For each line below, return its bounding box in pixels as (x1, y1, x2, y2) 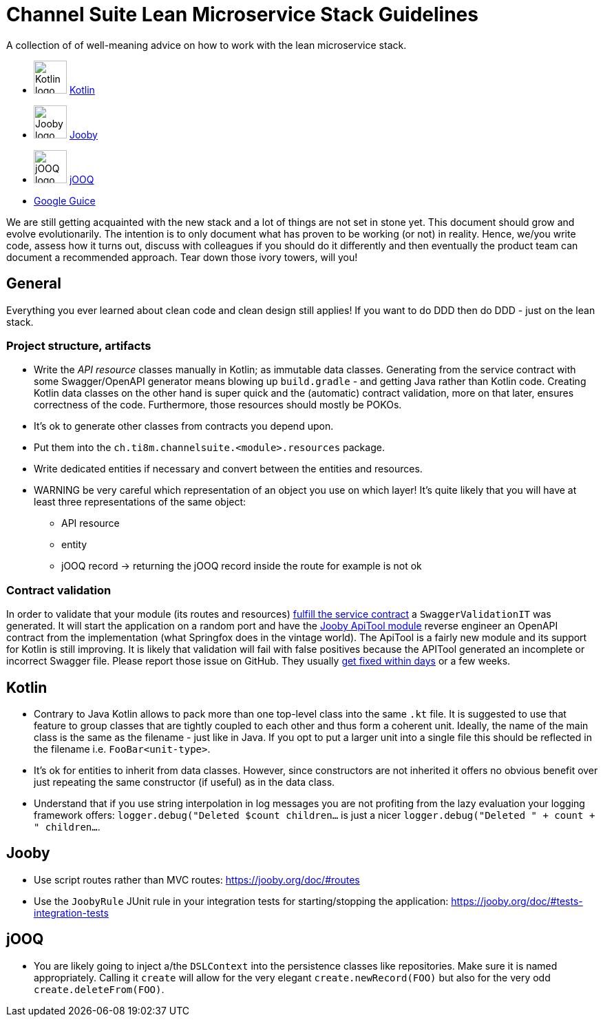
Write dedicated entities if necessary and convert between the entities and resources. (34, 463, 423, 475)
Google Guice (34, 194, 96, 207)
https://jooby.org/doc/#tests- (451, 895, 583, 907)
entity (61, 539, 87, 551)
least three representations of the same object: (34, 496, 246, 508)
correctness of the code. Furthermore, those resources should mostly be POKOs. (34, 399, 402, 411)
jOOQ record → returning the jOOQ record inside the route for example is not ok (61, 560, 422, 572)
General (6, 275, 62, 293)
